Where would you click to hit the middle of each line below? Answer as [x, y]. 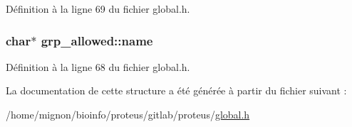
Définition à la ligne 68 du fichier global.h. [98, 66]
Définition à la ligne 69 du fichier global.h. [98, 9]
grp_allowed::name [97, 40]
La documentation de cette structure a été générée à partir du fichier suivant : [176, 90]
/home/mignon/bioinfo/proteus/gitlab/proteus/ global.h [128, 114]
